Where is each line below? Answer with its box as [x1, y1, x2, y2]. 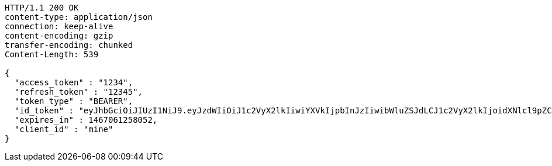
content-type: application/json [5, 12, 153, 22]
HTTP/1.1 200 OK [5, 3, 79, 12]
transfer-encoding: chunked [5, 40, 133, 50]
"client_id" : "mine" [14, 124, 113, 134]
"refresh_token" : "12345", [14, 87, 143, 96]
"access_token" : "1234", [14, 78, 133, 87]
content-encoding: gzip [5, 31, 113, 40]
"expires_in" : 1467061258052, [14, 115, 158, 124]
